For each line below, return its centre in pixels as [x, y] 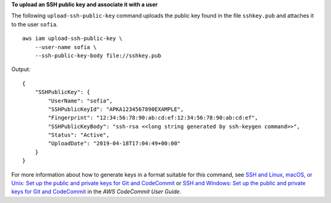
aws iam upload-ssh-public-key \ [72, 39]
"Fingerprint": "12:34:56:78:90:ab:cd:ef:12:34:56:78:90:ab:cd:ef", [153, 118]
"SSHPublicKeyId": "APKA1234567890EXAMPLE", [116, 109]
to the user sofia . [35, 24]
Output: [21, 69]
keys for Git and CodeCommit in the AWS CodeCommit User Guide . [96, 192]
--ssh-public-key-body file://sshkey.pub [98, 56]
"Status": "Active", [79, 135]
